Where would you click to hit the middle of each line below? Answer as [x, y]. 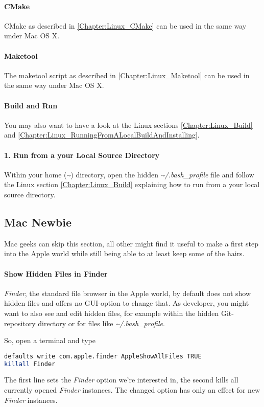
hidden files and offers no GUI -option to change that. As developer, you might [127, 303]
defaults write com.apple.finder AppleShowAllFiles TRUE [103, 356]
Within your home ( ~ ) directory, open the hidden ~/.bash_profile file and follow [129, 174]
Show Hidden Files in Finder [56, 273]
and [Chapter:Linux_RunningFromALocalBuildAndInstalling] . [102, 135]
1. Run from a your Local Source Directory [82, 155]
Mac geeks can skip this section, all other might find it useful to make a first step [131, 243]
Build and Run [31, 105]
